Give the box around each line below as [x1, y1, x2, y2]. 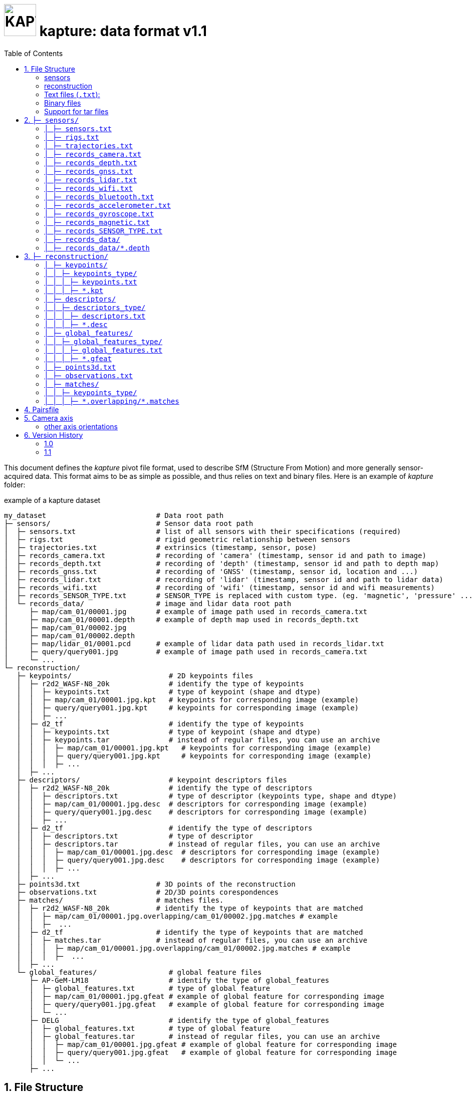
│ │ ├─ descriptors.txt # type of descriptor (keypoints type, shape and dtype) [17, 791, 397, 800]
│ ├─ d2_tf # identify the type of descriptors [17, 824, 313, 832]
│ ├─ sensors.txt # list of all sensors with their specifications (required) [4, 527, 401, 535]
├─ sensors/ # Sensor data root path [4, 519, 254, 527]
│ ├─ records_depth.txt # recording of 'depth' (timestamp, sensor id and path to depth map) [4, 559, 439, 568]
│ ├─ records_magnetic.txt [44, 218, 150, 226]
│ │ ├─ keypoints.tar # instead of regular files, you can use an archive [17, 735, 380, 744]
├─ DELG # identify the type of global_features [29, 1016, 330, 1024]
